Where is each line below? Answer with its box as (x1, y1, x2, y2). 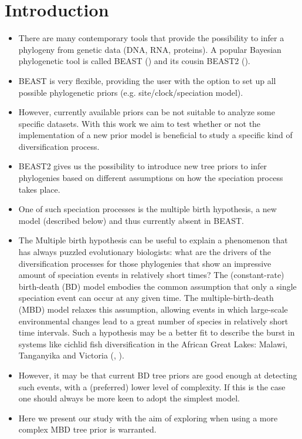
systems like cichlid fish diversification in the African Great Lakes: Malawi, (18, 337, 287, 350)
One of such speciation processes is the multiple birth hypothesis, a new (18, 203, 277, 215)
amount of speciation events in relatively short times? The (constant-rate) (18, 269, 284, 281)
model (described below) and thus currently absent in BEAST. (18, 214, 244, 226)
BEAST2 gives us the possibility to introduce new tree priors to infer (18, 160, 267, 172)
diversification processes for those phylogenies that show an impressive (18, 257, 272, 269)
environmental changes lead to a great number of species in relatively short (18, 314, 289, 327)
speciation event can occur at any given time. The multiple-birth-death (18, 291, 274, 304)
